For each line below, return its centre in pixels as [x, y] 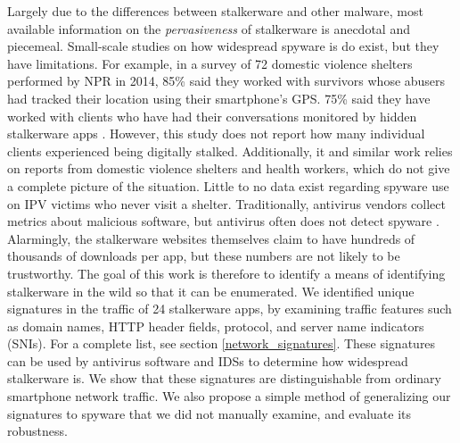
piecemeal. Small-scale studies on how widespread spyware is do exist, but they [223, 46]
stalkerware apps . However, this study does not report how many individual [216, 134]
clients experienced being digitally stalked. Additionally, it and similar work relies [230, 150]
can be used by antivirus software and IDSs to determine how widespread [208, 360]
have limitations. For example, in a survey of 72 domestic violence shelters [210, 63]
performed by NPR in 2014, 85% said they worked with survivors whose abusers [226, 81]
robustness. [37, 431]
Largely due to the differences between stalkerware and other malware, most [215, 11]
